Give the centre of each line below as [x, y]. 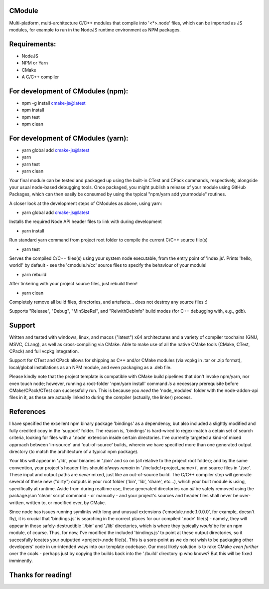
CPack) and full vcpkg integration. [44, 351]
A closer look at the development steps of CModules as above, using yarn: [86, 203]
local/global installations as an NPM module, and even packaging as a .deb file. [90, 367]
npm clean [32, 124]
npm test [31, 117]
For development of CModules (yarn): [69, 138]
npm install [33, 110]
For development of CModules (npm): [69, 91]
